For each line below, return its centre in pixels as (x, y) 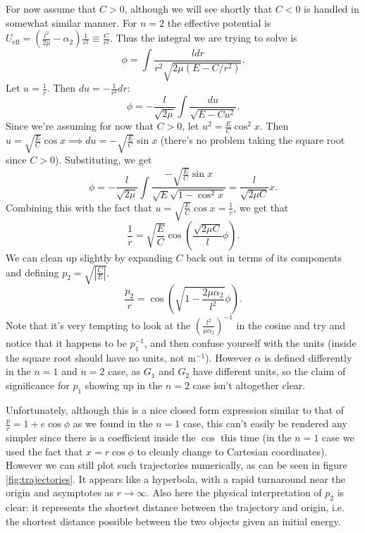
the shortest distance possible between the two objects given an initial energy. (173, 521)
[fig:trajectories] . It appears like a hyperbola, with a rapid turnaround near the (175, 478)
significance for (38, 385)
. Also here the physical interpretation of (234, 492)
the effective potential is (219, 22)
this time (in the (256, 437)
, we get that (261, 207)
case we (338, 437)
